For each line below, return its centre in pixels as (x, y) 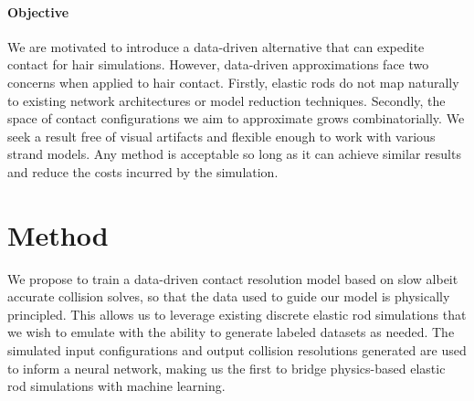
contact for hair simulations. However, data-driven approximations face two (218, 64)
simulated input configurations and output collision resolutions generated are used (237, 350)
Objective (38, 11)
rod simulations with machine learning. (116, 386)
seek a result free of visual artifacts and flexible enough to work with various (221, 136)
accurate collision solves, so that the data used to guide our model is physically (229, 296)
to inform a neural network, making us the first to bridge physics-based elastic (226, 368)
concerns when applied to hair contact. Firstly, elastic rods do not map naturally (233, 82)
